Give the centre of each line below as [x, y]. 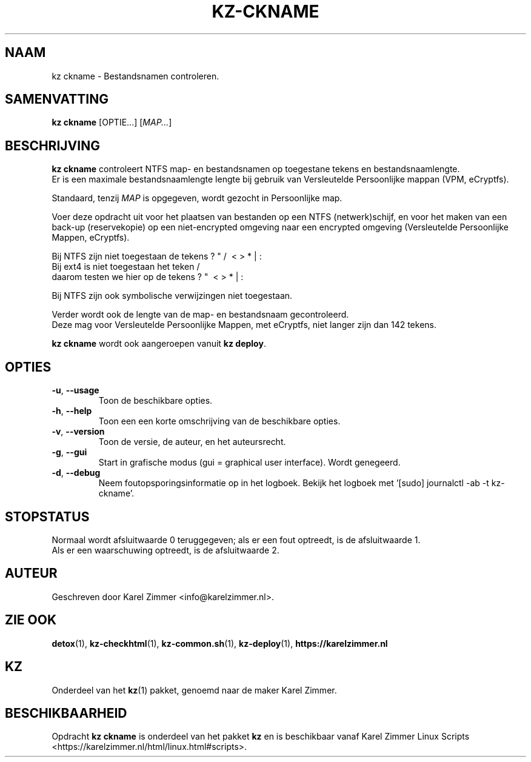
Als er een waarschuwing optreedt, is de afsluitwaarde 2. [165, 550]
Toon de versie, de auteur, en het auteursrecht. [192, 442]
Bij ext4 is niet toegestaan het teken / [126, 267]
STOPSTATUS [47, 516]
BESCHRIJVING [52, 145]
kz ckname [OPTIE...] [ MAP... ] [112, 122]
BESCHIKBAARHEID [66, 713]
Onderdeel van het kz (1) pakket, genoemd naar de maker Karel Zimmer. [194, 690]
